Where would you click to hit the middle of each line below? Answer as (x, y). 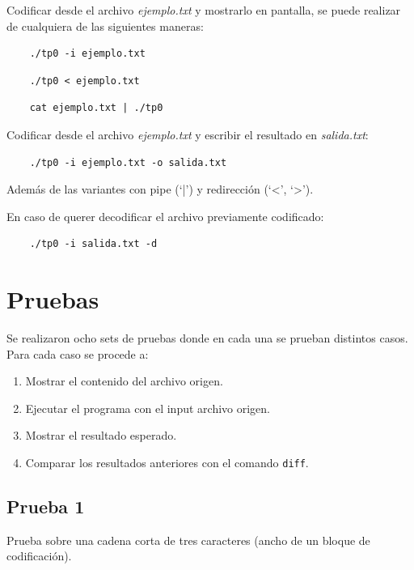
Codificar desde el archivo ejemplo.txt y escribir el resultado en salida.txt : (188, 134)
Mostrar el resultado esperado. (101, 435)
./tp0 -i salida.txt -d (93, 244)
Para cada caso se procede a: (78, 353)
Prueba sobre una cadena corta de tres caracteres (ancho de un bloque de (188, 540)
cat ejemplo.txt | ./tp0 (96, 108)
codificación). (39, 556)
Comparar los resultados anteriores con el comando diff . (167, 463)
